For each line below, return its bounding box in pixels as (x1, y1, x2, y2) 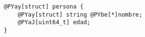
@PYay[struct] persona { (4, 3, 84, 10)
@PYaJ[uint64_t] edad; (17, 19, 90, 26)
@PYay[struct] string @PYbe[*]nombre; (17, 11, 143, 18)
